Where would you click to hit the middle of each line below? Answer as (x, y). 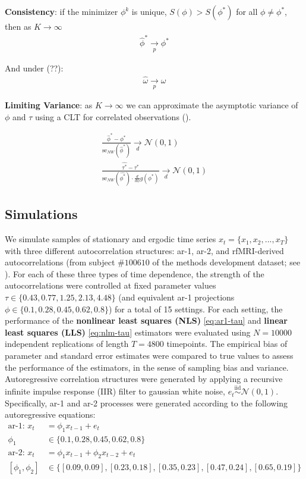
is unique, (149, 11)
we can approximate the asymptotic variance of (212, 104)
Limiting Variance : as (49, 104)
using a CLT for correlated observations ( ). (113, 116)
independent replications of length (67, 344)
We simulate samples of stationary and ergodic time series (111, 239)
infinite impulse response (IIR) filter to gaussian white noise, (115, 391)
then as (18, 26)
